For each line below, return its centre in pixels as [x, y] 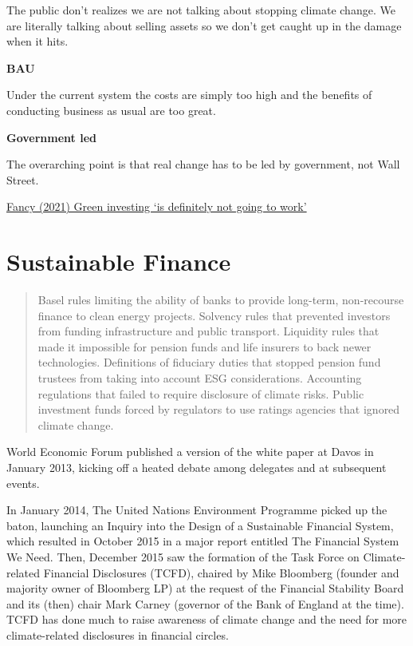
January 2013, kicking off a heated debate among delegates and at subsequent [197, 467]
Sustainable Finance [119, 262]
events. [23, 483]
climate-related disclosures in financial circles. [118, 634]
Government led [51, 137]
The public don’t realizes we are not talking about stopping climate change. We [201, 10]
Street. [23, 179]
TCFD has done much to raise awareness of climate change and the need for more [207, 619]
